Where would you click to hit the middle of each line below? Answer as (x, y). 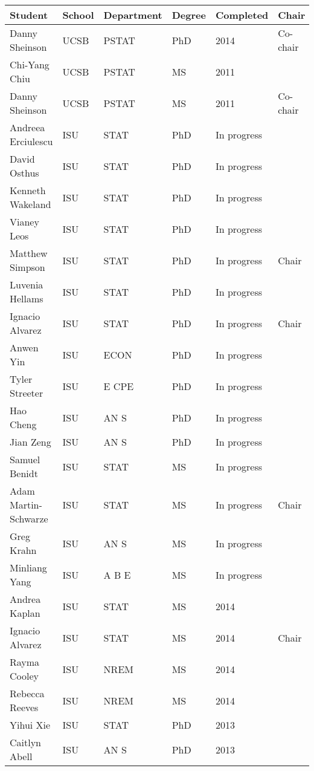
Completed (242, 15)
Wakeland (30, 204)
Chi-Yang (30, 64)
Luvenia (27, 285)
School (78, 15)
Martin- (26, 505)
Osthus (24, 173)
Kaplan (25, 613)
